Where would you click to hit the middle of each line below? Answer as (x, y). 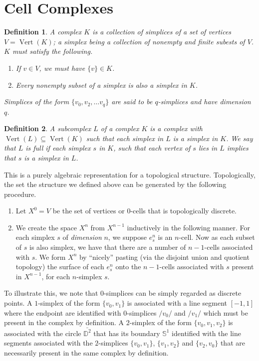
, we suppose (127, 237)
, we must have (62, 68)
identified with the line (206, 333)
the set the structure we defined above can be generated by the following (115, 184)
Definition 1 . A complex (43, 32)
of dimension (82, 237)
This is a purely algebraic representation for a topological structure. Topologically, (130, 174)
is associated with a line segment (177, 303)
